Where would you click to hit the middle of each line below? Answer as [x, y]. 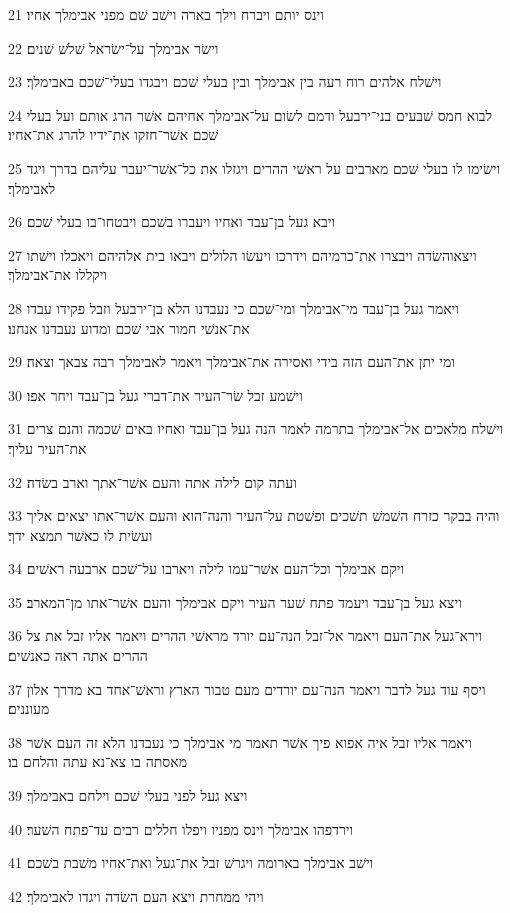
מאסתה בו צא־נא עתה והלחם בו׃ [97, 761]
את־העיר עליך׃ [47, 447]
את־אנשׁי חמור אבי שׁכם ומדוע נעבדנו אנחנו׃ [129, 327]
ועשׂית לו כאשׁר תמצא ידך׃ [80, 534]
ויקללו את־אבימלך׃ [57, 274]
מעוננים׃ [29, 708]
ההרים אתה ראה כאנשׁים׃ [78, 655]
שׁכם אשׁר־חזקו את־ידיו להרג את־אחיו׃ [113, 134]
